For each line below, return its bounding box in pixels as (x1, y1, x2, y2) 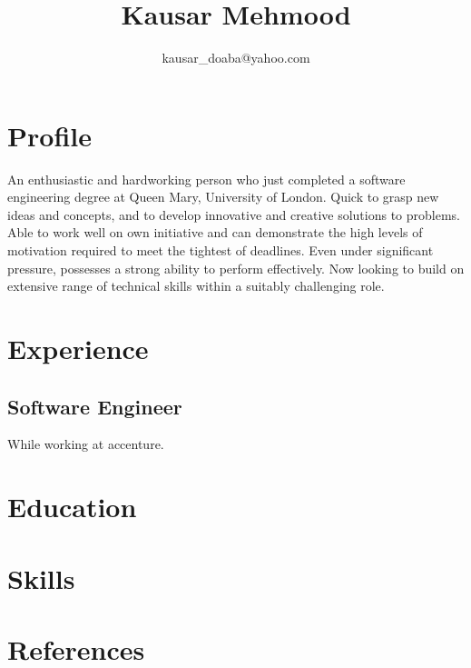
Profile (7, 116, 92, 154)
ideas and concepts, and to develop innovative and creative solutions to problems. (7, 204, 461, 224)
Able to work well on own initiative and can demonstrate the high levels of (7, 223, 423, 242)
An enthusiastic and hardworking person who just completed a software (7, 169, 406, 188)
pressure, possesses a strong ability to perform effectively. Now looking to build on (7, 258, 465, 277)
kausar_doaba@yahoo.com (162, 48, 310, 67)
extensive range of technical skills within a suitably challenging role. (7, 276, 385, 295)
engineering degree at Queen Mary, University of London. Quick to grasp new (7, 187, 439, 206)
